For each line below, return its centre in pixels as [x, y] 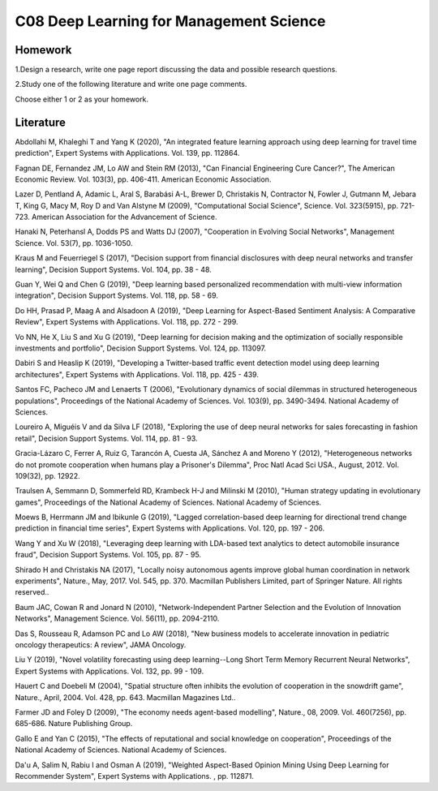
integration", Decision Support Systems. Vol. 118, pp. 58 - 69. [117, 295]
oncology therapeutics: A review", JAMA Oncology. [101, 644]
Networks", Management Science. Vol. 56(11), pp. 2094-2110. [117, 619]
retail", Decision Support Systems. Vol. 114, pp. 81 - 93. [106, 438]
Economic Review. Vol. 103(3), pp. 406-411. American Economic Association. [143, 179]
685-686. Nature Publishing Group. [74, 724]
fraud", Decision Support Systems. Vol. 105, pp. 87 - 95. [108, 555]
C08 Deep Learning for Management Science [170, 21]
